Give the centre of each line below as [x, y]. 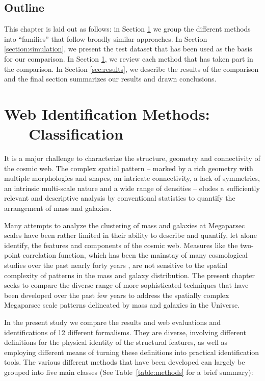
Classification [76, 134]
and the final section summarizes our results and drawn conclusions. [110, 79]
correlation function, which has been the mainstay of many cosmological [135, 255]
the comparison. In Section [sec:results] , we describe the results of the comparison [131, 69]
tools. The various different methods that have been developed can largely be [125, 362]
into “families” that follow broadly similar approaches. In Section [106, 38]
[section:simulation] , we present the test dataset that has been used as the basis [128, 49]
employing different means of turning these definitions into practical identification [132, 352]
